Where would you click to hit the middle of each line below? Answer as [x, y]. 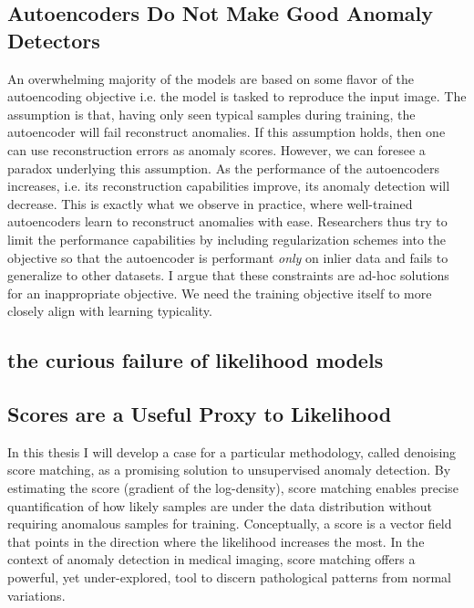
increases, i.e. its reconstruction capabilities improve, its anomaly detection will [229, 186]
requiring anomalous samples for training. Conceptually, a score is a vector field [230, 524]
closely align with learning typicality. [110, 311]
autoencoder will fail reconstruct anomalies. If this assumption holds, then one [227, 132]
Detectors [54, 40]
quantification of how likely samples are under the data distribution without [220, 505]
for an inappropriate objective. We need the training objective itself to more [220, 293]
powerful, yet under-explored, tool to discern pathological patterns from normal [229, 577]
